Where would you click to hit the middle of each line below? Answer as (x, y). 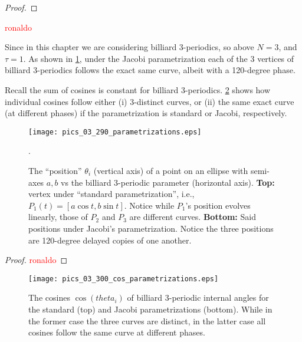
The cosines (49, 297)
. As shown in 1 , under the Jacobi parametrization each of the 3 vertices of (159, 58)
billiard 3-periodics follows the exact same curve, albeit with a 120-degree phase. (150, 70)
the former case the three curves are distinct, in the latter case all (147, 320)
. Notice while (149, 205)
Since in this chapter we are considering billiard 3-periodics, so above (129, 47)
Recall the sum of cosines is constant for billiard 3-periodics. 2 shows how (138, 89)
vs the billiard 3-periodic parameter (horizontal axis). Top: (168, 182)
